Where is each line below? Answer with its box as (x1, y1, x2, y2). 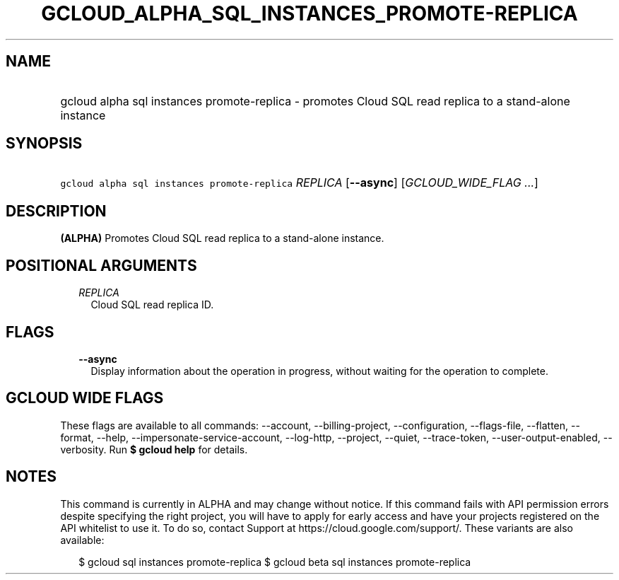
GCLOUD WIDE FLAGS (6, 389, 164, 407)
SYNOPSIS (6, 134, 83, 153)
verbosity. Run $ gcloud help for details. (60, 443, 248, 456)
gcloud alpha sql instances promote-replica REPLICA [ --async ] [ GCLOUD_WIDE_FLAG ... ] (60, 175, 538, 190)
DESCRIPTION (6, 202, 107, 220)
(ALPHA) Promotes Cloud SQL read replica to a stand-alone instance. (60, 232, 384, 245)
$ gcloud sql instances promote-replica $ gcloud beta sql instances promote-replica (78, 555, 471, 568)
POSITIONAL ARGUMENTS (6, 256, 197, 274)
